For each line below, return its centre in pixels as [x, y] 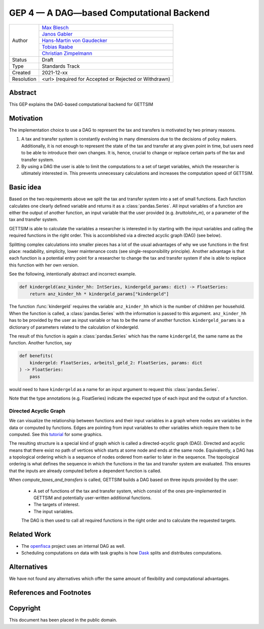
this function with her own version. [44, 265]
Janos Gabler [57, 34]
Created [21, 73]
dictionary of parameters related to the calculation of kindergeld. [74, 327]
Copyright [25, 608]
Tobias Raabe [57, 47]
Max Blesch [55, 27]
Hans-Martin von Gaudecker [75, 40]
